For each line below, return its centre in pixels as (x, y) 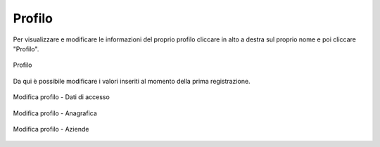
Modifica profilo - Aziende (51, 129)
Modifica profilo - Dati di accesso (62, 97)
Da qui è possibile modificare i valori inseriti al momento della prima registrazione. (132, 81)
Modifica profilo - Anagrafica (55, 113)
